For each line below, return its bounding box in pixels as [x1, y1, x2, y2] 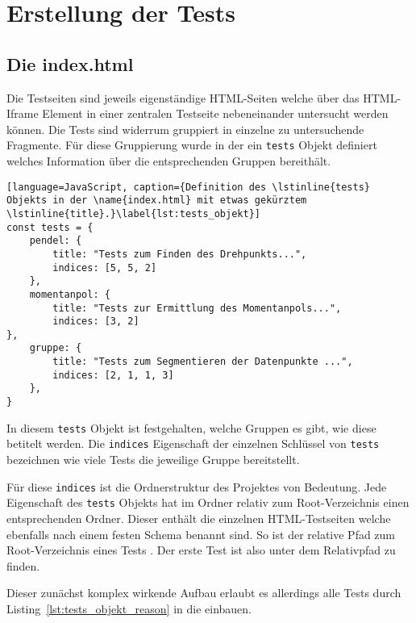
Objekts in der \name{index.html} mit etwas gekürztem [6, 194, 307, 207]
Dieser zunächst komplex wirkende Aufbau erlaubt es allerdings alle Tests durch [6, 584, 401, 601]
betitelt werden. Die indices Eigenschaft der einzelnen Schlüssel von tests [6, 435, 380, 452]
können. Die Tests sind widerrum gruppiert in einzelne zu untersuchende [6, 120, 364, 137]
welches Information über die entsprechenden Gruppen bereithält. [6, 153, 331, 169]
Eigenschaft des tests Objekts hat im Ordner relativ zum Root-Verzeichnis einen [6, 494, 410, 511]
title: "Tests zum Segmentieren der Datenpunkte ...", [52, 356, 353, 368]
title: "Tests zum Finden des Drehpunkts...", [52, 248, 307, 260]
